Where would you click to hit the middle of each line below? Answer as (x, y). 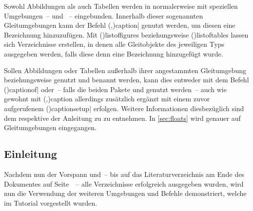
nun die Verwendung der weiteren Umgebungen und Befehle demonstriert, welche (125, 193)
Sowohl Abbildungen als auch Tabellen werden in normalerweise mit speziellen (121, 6)
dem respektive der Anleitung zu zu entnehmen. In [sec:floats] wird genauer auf (122, 118)
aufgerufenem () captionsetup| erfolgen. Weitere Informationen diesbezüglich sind (124, 108)
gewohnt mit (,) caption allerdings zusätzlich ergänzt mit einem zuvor (107, 99)
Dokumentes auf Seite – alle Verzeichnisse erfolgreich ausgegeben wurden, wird (124, 183)
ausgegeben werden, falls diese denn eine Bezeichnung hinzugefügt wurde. (114, 53)
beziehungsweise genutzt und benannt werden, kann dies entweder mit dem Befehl (126, 80)
